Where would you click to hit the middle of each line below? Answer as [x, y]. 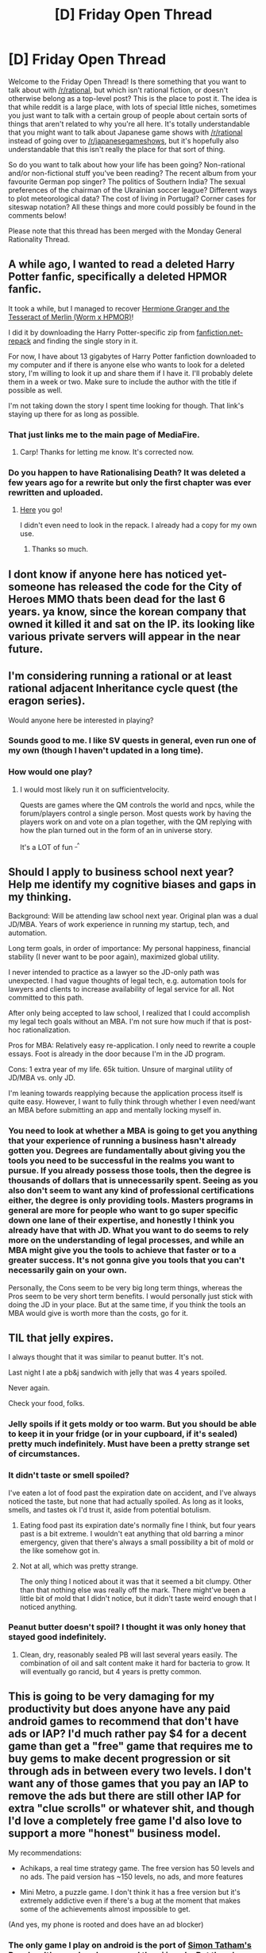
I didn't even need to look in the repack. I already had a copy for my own [138, 525]
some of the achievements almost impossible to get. [105, 1908]
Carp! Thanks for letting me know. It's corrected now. [107, 452]
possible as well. [35, 390]
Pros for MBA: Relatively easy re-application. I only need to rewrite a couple [132, 1046]
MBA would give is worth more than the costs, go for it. [98, 1313]
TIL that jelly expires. [61, 1338]
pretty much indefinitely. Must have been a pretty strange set [129, 1444]
